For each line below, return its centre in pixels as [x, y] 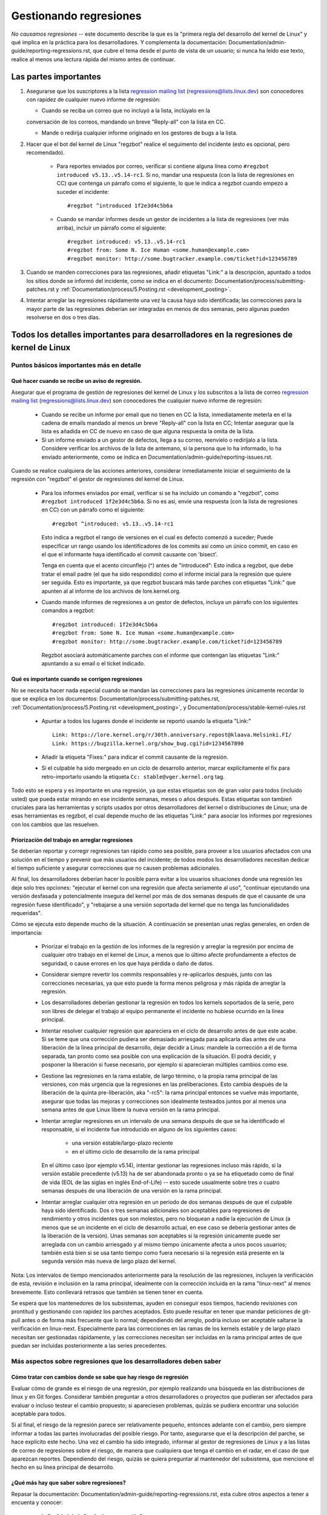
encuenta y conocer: [37, 1502]
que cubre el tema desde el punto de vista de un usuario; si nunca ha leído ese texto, [199, 51]
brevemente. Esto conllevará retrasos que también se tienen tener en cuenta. [107, 1292]
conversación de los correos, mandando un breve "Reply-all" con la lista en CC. [126, 122]
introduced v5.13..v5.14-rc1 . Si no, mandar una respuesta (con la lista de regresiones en [175, 175]
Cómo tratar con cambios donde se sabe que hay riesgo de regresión [100, 1377]
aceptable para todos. [39, 1414]
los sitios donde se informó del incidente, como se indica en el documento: [120, 281]
